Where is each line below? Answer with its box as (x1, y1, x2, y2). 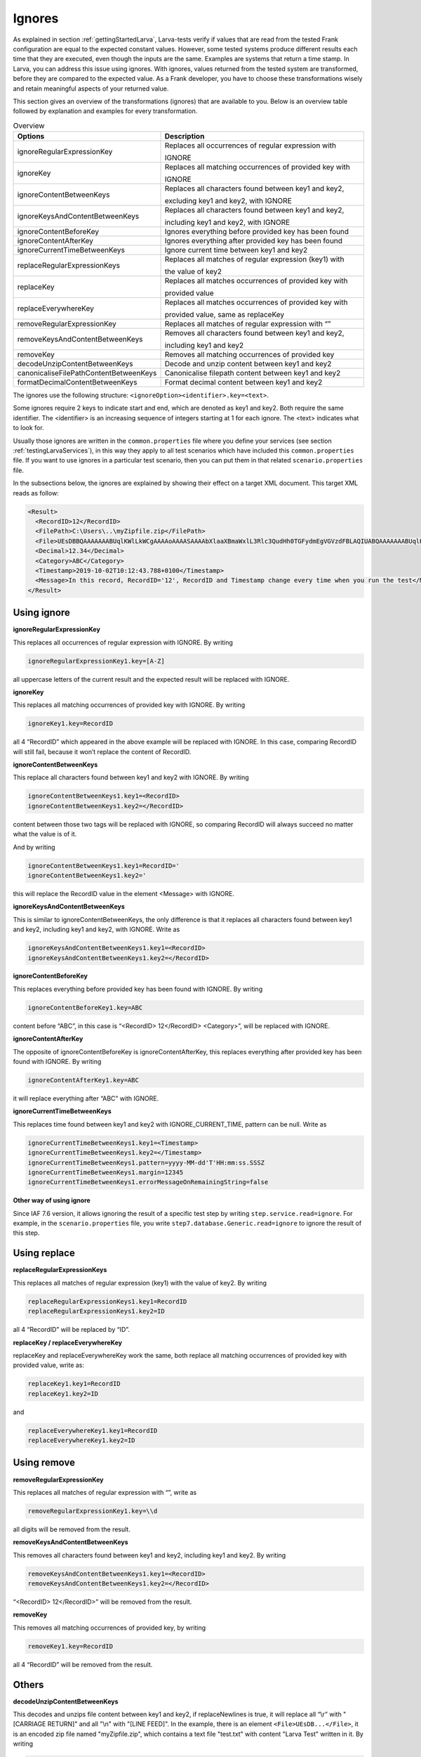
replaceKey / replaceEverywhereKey (13, 1338, 123, 1347)
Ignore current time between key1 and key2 (164, 245, 308, 255)
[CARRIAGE (13, 1720, 46, 1728)
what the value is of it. (13, 830, 77, 838)
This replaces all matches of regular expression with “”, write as (13, 1488, 197, 1496)
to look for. (13, 424, 45, 432)
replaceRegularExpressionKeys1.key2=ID (27, 1307, 165, 1316)
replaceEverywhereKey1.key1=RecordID (27, 1427, 158, 1434)
